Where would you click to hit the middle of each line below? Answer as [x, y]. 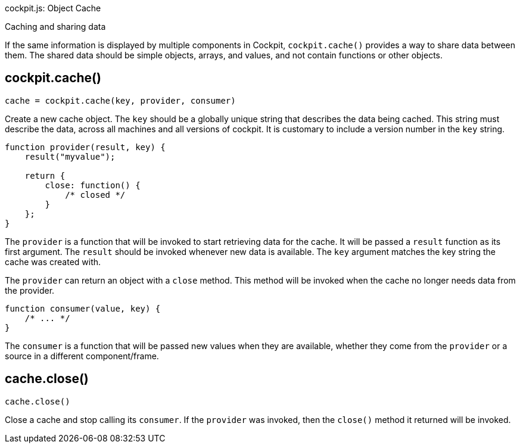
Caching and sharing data [55, 27]
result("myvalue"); [70, 156]
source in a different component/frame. [82, 356]
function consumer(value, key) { [83, 308]
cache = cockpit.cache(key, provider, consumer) [120, 100]
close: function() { [93, 185]
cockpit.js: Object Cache [53, 8]
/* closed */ [95, 195]
